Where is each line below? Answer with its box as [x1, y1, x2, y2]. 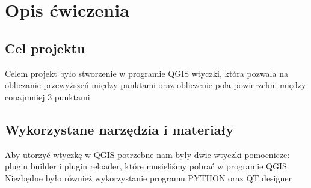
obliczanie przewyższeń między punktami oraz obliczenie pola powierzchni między [5, 79, 306, 91]
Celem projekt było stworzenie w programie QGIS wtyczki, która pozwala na [5, 67, 288, 79]
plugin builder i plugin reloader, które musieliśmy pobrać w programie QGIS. [5, 160, 289, 172]
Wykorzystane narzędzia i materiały [5, 120, 234, 138]
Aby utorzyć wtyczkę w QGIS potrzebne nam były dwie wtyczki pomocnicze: [5, 148, 290, 160]
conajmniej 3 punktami [5, 90, 90, 103]
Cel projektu [5, 38, 85, 57]
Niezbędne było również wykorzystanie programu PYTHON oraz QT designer [5, 171, 292, 184]
